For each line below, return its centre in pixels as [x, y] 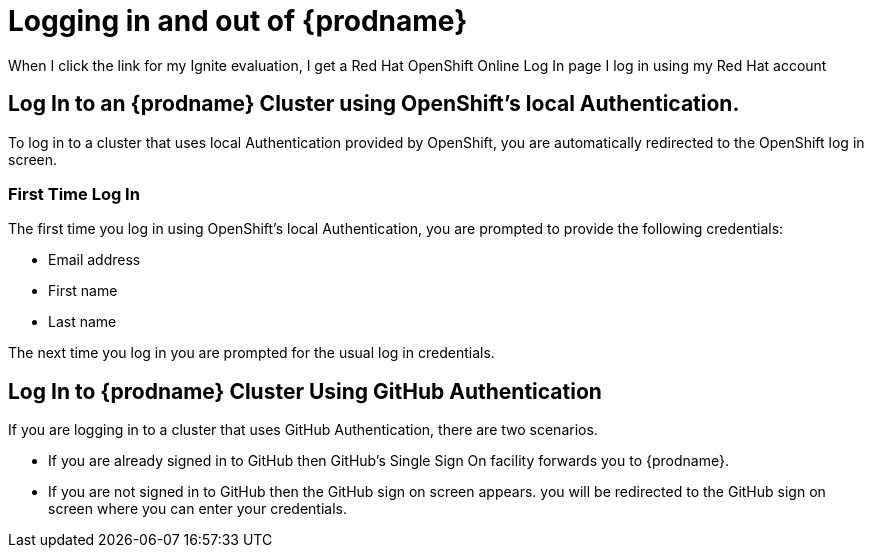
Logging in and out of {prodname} [238, 21]
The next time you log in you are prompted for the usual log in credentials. [251, 353]
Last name [82, 322]
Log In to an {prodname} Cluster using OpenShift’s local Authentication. [374, 104]
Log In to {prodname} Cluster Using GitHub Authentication [305, 391]
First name [83, 291]
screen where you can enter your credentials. [197, 509]
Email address [94, 260]
